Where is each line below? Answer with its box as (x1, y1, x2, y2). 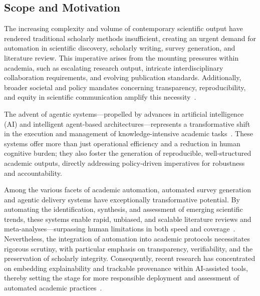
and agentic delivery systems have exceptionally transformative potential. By (4, 194, 240, 204)
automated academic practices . (4, 282, 102, 293)
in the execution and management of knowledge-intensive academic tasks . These (4, 128, 253, 139)
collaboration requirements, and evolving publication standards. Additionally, (4, 72, 241, 83)
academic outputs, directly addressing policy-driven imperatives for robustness (4, 157, 245, 168)
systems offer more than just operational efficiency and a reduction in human (4, 138, 240, 148)
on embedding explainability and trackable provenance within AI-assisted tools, (4, 262, 248, 273)
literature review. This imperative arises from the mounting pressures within (4, 52, 239, 63)
